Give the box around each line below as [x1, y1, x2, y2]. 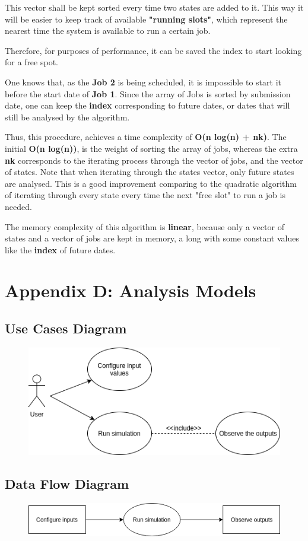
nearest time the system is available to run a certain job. [5, 24, 211, 37]
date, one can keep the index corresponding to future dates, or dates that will [5, 99, 290, 112]
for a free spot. [5, 56, 58, 68]
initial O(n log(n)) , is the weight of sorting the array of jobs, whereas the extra [5, 142, 298, 154]
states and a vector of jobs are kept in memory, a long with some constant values [5, 232, 299, 244]
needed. [5, 200, 32, 212]
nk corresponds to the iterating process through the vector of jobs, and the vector [5, 154, 303, 166]
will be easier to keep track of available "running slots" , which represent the [5, 12, 288, 25]
